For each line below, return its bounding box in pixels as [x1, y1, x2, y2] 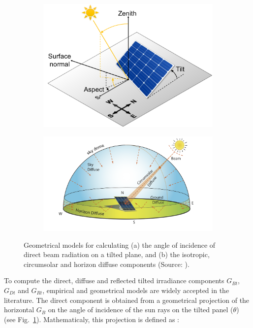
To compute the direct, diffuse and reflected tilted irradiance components [4, 275, 224, 286]
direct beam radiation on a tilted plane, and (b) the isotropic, [24, 249, 210, 260]
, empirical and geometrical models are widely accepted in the [42, 285, 229, 295]
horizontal [4, 304, 34, 315]
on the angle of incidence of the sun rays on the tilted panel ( [48, 304, 233, 315]
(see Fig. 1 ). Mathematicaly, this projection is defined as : [4, 314, 180, 324]
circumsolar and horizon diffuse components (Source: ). [24, 259, 190, 269]
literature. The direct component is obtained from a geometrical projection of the [4, 295, 250, 305]
